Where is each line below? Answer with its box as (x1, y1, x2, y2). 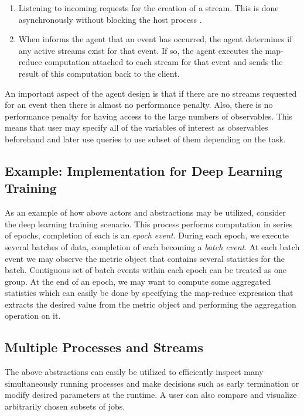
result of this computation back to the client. (18, 67, 180, 79)
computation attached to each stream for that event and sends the (45, 56, 283, 68)
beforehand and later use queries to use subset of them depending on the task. (5, 132, 286, 145)
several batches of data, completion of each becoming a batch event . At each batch (5, 240, 300, 253)
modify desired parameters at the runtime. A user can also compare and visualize (5, 388, 297, 401)
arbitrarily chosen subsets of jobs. (5, 400, 125, 412)
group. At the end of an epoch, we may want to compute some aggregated (5, 275, 271, 287)
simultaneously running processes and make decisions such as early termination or (5, 377, 299, 389)
